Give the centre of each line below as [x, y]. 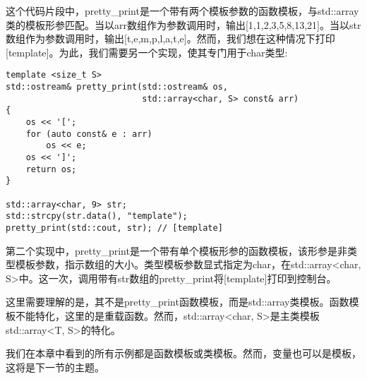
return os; [51, 169]
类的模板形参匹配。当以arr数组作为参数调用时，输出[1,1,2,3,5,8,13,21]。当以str [183, 24]
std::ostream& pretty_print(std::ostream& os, [117, 87]
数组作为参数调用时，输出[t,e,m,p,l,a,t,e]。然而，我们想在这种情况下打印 [170, 38]
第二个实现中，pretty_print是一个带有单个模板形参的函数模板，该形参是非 [176, 250]
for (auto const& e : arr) [89, 134]
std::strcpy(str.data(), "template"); [97, 216]
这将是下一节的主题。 [55, 367]
